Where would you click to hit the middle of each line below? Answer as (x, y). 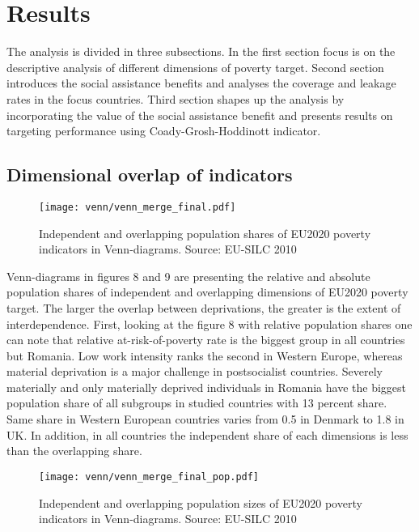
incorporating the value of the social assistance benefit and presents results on (200, 115)
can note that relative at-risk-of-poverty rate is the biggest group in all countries (206, 340)
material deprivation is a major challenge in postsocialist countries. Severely (195, 371)
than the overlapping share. (74, 451)
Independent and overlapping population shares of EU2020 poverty (205, 233)
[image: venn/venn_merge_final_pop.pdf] (149, 477)
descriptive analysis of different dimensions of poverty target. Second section (195, 67)
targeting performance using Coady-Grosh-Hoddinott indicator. (164, 131)
